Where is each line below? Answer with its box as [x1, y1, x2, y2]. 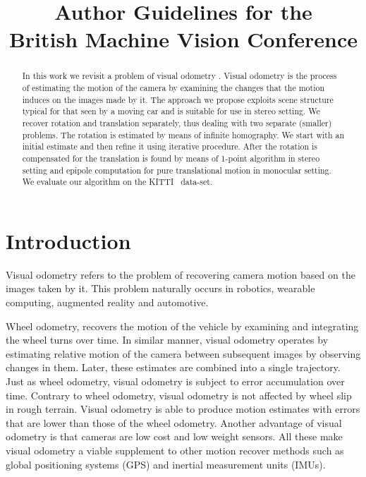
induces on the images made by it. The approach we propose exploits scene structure [22, 93, 334, 105]
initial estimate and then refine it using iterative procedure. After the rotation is [22, 140, 318, 152]
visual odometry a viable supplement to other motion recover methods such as [6, 442, 344, 457]
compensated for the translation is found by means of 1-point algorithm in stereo [22, 152, 320, 164]
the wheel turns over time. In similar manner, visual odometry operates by [6, 332, 329, 347]
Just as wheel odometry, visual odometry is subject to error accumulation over [6, 374, 345, 389]
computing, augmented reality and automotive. [6, 295, 209, 310]
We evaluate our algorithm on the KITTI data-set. [22, 176, 213, 188]
